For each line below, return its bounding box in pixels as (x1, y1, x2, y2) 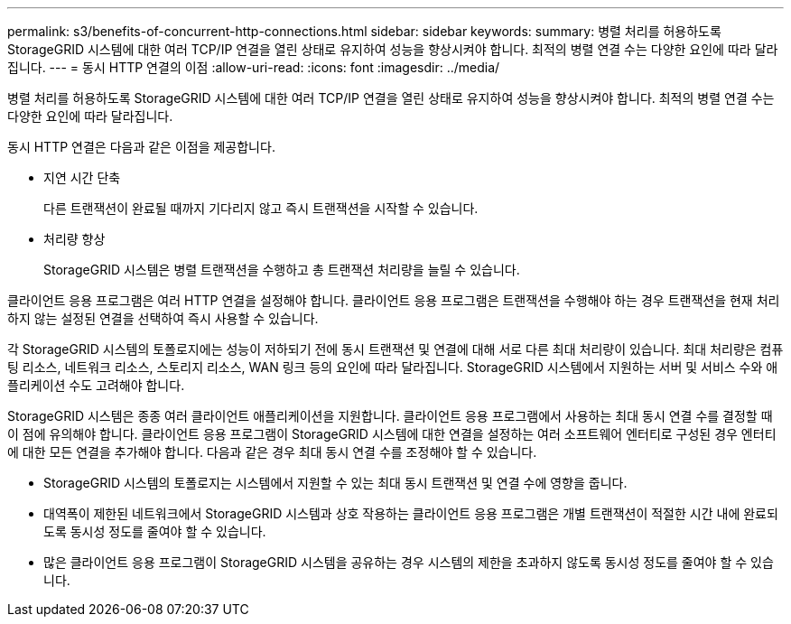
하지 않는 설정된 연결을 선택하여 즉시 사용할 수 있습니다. (7, 311, 319, 326)
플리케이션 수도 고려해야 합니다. (7, 377, 185, 393)
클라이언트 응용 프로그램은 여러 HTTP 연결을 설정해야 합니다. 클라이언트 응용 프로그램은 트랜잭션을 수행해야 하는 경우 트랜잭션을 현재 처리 (7, 293, 780, 308)
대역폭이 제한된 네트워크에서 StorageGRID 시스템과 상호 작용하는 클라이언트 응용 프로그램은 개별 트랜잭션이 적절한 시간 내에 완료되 (43, 506, 778, 521)
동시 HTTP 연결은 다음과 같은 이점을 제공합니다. (7, 139, 275, 154)
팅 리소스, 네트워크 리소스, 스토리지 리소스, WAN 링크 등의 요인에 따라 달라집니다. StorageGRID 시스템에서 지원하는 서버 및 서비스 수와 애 (7, 359, 778, 375)
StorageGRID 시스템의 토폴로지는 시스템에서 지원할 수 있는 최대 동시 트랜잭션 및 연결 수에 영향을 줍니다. (43, 475, 628, 490)
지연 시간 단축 (43, 170, 121, 185)
